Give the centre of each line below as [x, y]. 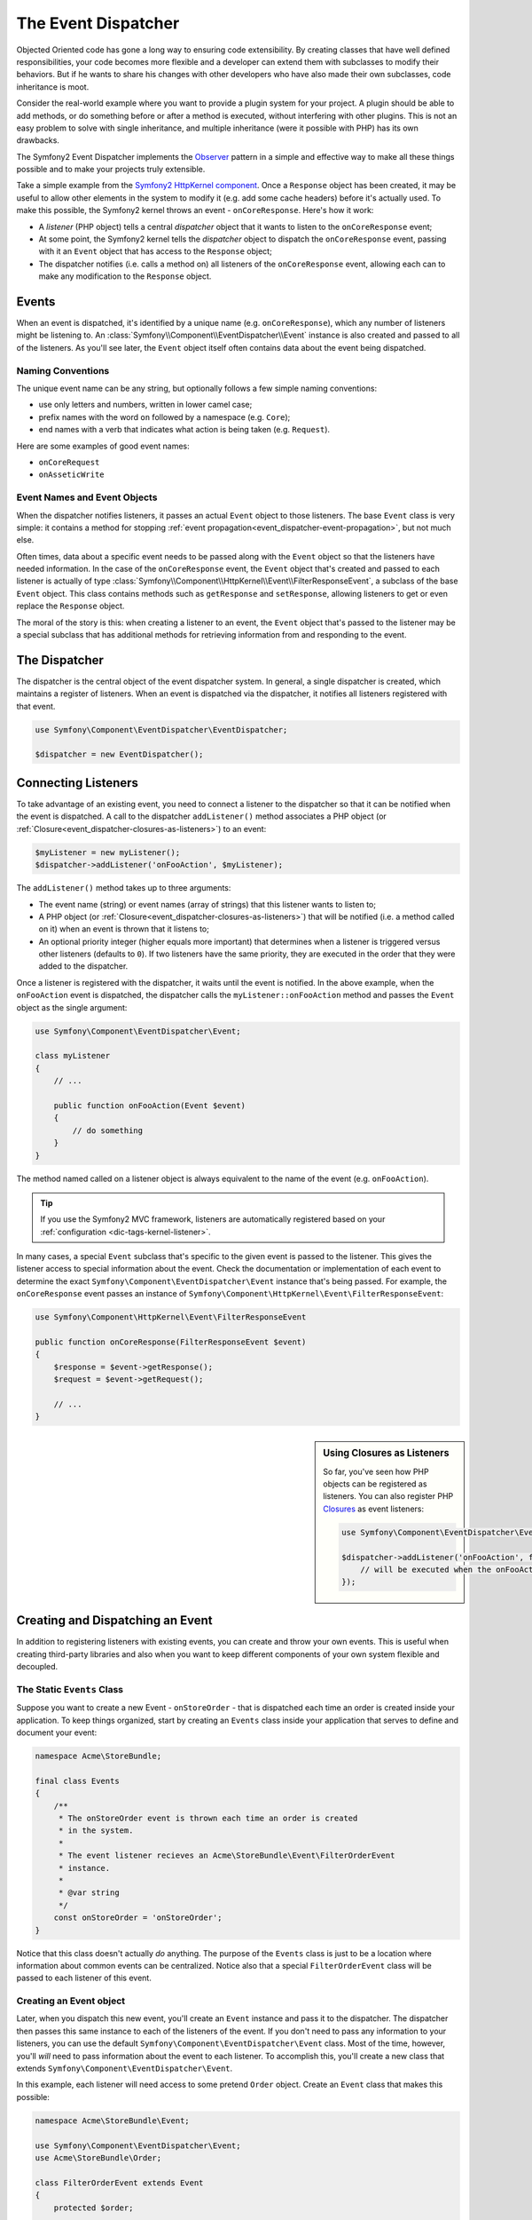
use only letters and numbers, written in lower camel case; [145, 405]
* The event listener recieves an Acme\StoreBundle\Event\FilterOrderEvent [227, 1855]
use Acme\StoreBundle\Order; [98, 2157]
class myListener [73, 1056]
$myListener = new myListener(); [108, 852]
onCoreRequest [69, 462]
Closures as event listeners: [374, 1509]
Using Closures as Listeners [386, 1454]
